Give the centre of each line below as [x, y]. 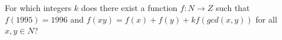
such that [233, 8]
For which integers [38, 8]
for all [266, 19]
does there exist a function [129, 8]
